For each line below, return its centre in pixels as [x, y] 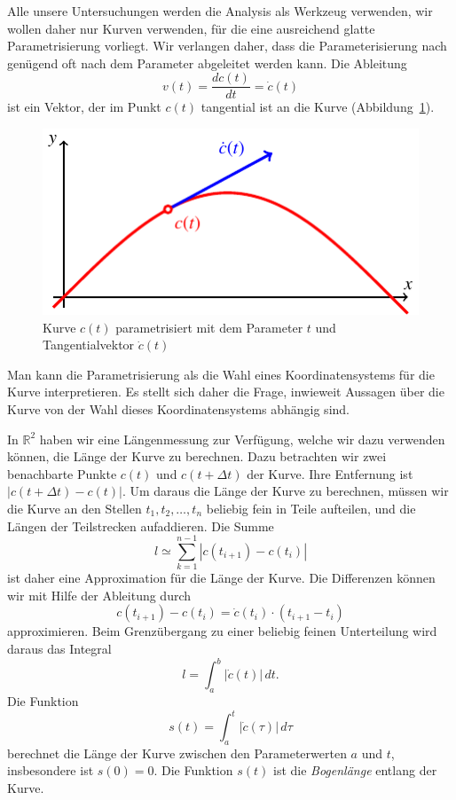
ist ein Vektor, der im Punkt [84, 107]
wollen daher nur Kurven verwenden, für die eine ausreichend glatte [191, 28]
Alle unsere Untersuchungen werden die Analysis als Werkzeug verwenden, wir [220, 11]
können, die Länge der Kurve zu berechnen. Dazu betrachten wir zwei [197, 456]
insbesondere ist [51, 770]
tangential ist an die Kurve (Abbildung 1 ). [318, 107]
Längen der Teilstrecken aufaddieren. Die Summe [141, 525]
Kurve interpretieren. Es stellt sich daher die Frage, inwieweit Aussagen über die [226, 392]
